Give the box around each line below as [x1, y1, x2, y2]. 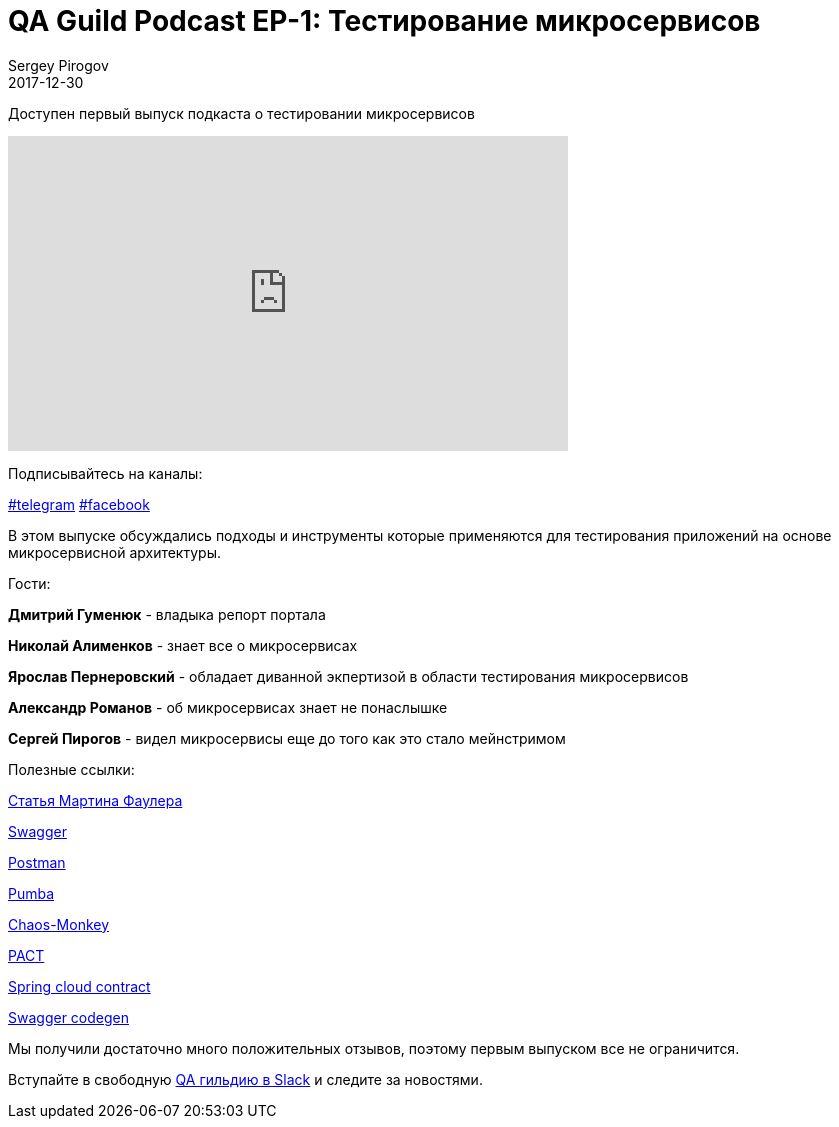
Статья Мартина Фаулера [8, 791, 183, 809]
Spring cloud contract [8, 977, 151, 995]
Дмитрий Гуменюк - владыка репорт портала [8, 605, 326, 623]
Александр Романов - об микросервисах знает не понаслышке [8, 698, 448, 716]
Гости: [8, 574, 51, 592]
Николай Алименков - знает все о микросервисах [8, 636, 358, 654]
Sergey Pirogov [8, 56, 109, 74]
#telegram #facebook [8, 495, 150, 513]
